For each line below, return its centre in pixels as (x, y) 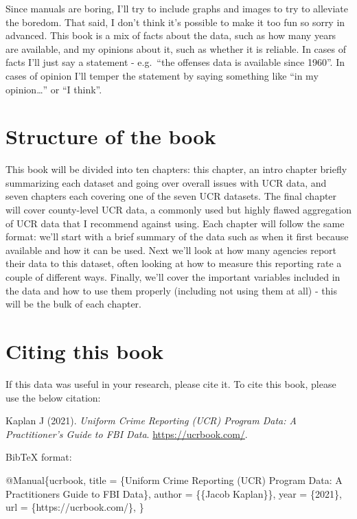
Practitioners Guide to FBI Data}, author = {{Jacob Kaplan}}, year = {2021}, (174, 493)
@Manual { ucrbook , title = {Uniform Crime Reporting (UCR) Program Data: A (174, 480)
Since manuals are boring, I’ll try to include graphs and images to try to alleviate (177, 8)
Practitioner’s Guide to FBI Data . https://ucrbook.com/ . (127, 434)
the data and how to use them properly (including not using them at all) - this (171, 290)
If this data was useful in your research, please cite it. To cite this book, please (171, 383)
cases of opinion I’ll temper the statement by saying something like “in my (162, 75)
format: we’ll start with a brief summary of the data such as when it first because (177, 237)
